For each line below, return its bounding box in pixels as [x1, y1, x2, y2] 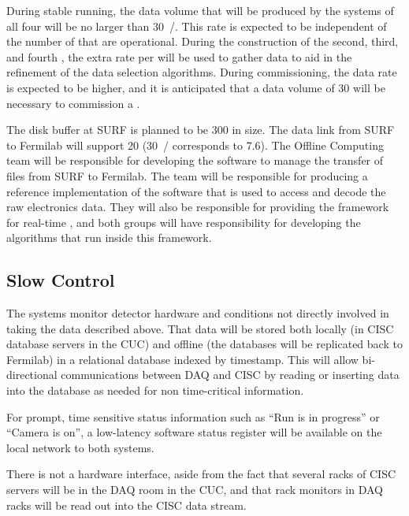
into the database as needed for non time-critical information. [6, 382, 304, 399]
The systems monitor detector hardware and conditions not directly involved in [6, 305, 389, 321]
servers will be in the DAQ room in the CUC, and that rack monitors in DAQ [6, 481, 383, 498]
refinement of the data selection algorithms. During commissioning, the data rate [6, 64, 397, 80]
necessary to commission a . [6, 95, 140, 111]
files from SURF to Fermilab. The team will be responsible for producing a [6, 167, 368, 184]
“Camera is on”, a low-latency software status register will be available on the [6, 424, 382, 440]
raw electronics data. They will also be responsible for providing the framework [6, 199, 389, 215]
